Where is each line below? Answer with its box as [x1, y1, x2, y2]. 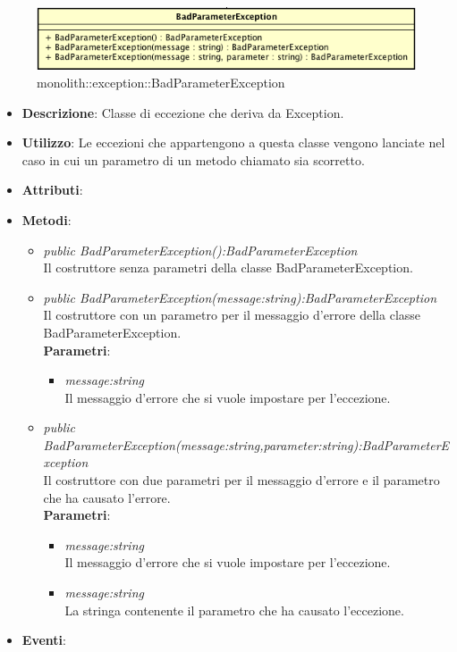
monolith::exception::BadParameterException [37, 72, 285, 91]
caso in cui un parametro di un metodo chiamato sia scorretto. [21, 150, 365, 169]
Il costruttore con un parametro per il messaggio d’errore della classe [43, 305, 421, 324]
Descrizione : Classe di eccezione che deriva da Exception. [21, 103, 344, 121]
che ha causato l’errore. [43, 488, 171, 506]
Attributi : [21, 180, 83, 199]
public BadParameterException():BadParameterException [43, 240, 358, 259]
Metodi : [21, 210, 72, 229]
